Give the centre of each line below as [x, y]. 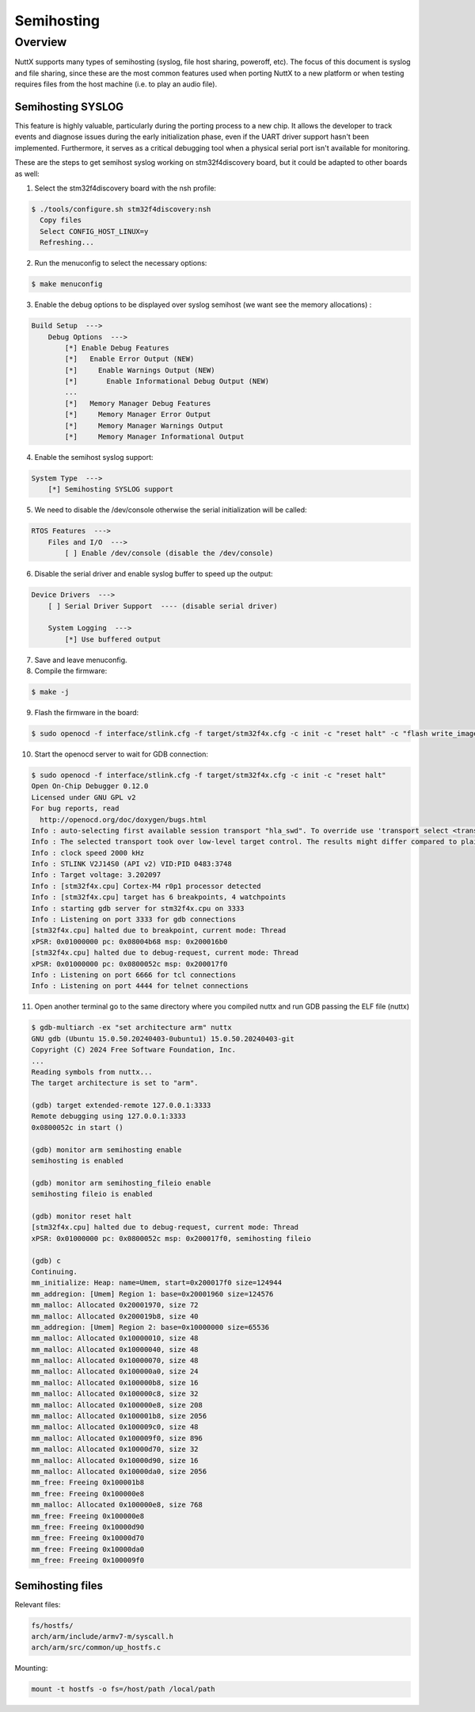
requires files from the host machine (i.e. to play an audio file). [116, 84]
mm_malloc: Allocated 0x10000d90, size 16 [115, 1460]
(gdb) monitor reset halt [82, 1216]
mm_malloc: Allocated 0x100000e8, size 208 [117, 1405]
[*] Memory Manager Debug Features [138, 403]
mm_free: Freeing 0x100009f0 [88, 1561]
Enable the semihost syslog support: [94, 458]
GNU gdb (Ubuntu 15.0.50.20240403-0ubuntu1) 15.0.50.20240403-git [163, 1038]
